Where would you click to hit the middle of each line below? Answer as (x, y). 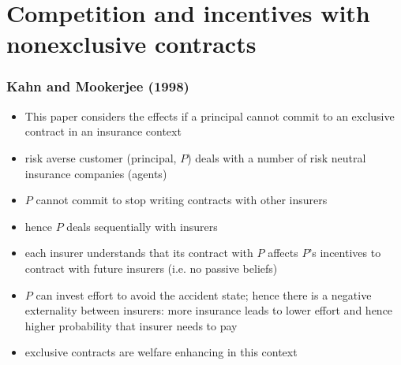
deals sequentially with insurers (142, 226)
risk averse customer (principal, (101, 157)
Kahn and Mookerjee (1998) (98, 86)
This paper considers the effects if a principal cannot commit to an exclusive (210, 115)
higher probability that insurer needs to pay (131, 325)
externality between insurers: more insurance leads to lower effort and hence (209, 310)
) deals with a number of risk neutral (277, 157)
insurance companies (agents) (96, 173)
